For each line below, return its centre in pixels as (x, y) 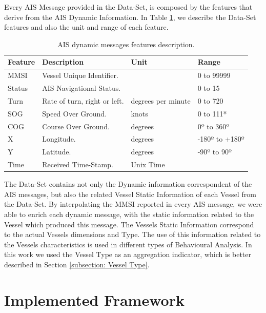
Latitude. (57, 152)
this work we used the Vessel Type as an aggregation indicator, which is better (128, 254)
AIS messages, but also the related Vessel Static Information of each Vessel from (130, 194)
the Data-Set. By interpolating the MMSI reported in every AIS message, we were (133, 204)
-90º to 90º (214, 152)
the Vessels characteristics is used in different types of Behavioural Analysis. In (128, 244)
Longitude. (59, 139)
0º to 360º (213, 126)
